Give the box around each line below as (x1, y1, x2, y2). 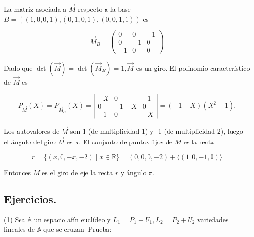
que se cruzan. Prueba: (43, 224, 112, 234)
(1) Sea (4, 214, 25, 224)
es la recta (183, 137, 214, 147)
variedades (197, 214, 229, 224)
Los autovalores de (4, 126, 60, 136)
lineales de (4, 224, 35, 234)
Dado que (4, 62, 33, 72)
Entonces (4, 167, 31, 177)
